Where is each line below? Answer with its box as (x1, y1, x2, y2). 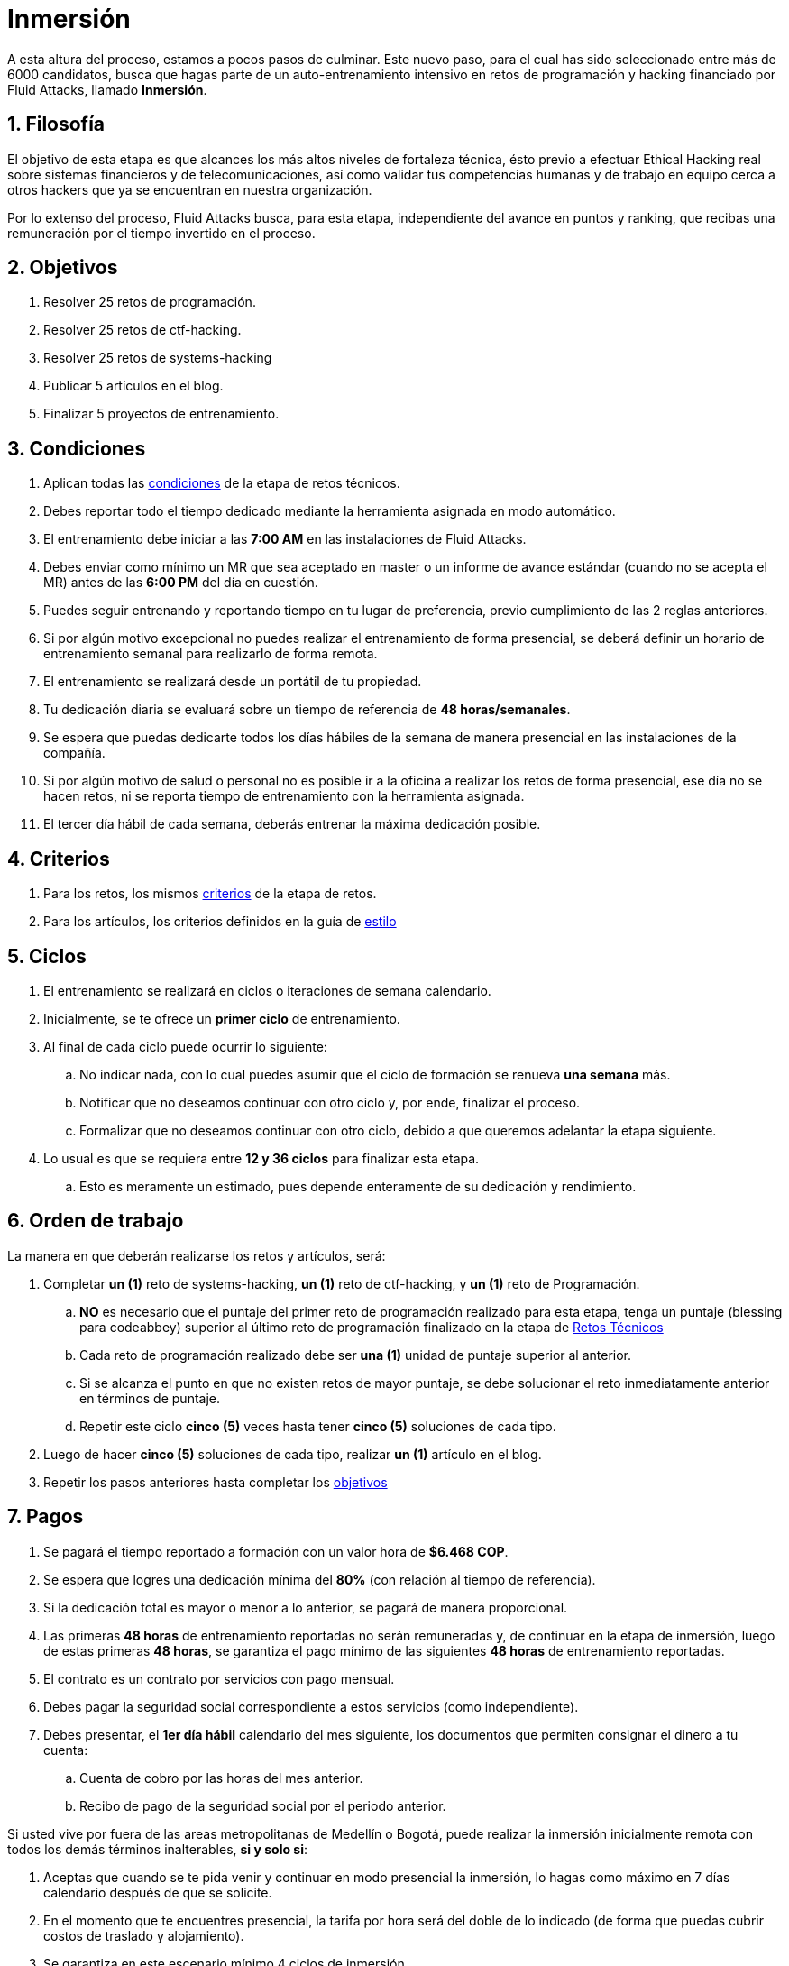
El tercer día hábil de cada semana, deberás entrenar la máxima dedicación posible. (43, 816, 541, 832)
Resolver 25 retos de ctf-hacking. (43, 322, 242, 338)
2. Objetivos (7, 256, 118, 280)
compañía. (43, 745, 106, 761)
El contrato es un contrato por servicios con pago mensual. (43, 1670, 395, 1686)
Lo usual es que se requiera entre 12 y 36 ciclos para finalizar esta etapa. (43, 1150, 480, 1166)
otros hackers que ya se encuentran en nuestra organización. (7, 181, 372, 198)
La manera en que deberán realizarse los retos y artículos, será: (7, 1247, 386, 1263)
